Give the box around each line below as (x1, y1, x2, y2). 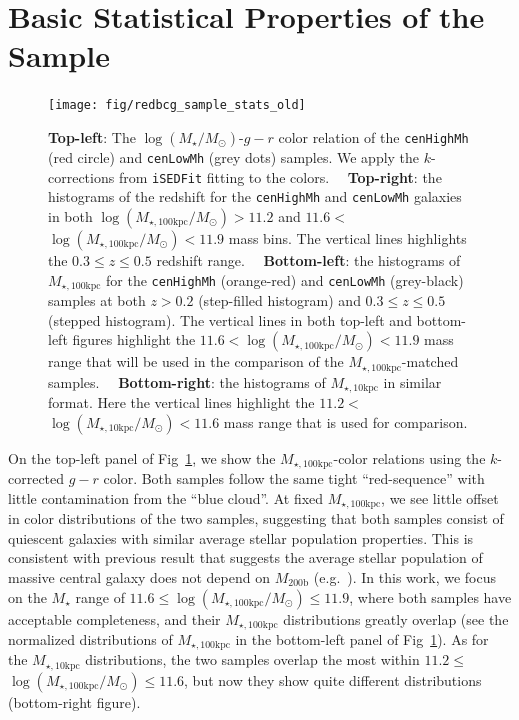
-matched (401, 351, 459, 372)
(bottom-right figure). (8, 691, 141, 712)
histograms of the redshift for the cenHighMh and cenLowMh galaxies (48, 186, 462, 207)
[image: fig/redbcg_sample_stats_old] (48, 98, 306, 113)
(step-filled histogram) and (198, 289, 361, 310)
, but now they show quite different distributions (184, 669, 482, 690)
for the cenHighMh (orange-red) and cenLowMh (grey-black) (106, 269, 464, 290)
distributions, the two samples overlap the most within (85, 649, 420, 670)
